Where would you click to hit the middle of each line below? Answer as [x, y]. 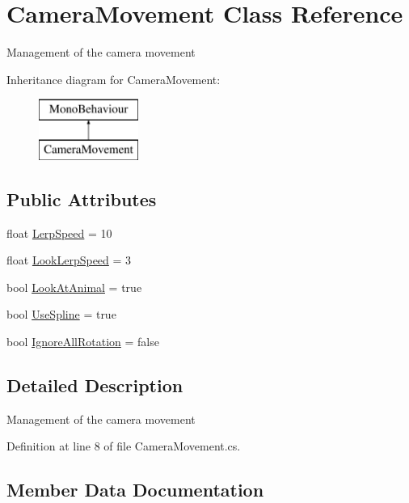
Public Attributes [82, 199]
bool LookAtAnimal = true [74, 287]
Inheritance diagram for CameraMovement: [114, 79]
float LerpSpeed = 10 [59, 232]
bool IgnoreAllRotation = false [83, 342]
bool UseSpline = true [61, 314]
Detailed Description [95, 385]
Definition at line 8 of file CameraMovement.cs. [124, 446]
